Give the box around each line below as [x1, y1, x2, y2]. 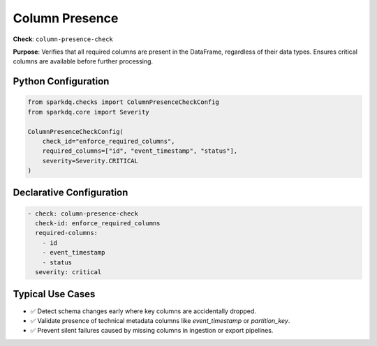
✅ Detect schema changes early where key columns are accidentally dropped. [30, 307, 256, 315]
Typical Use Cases [13, 288, 96, 300]
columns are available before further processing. [13, 57, 154, 66]
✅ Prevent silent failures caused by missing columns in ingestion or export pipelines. [30, 326, 274, 335]
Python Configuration [13, 75, 110, 87]
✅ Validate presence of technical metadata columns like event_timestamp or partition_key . [30, 316, 290, 324]
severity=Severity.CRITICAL [42, 157, 139, 165]
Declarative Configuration [13, 187, 128, 199]
